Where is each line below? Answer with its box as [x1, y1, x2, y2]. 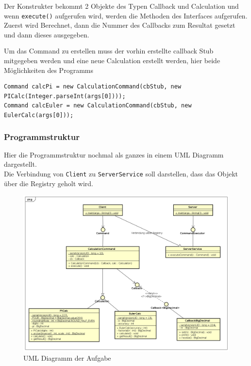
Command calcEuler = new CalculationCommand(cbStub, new [4, 102, 192, 109]
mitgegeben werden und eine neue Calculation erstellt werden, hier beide [4, 55, 220, 66]
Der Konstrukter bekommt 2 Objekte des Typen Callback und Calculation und [4, 1, 239, 11]
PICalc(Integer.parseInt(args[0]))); [4, 92, 126, 100]
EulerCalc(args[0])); [4, 112, 74, 119]
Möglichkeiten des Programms [4, 65, 93, 75]
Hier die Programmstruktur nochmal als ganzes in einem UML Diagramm [4, 149, 224, 159]
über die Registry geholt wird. [4, 178, 93, 188]
